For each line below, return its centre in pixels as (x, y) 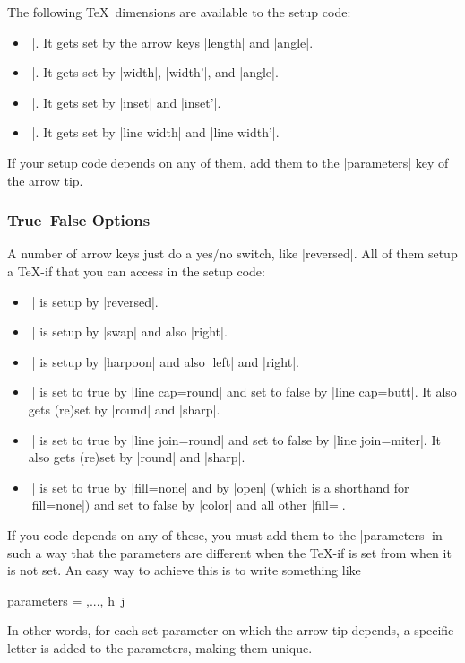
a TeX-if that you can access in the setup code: (136, 270)
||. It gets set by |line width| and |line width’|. (154, 132)
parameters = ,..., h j (66, 600)
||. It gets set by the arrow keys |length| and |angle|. (171, 42)
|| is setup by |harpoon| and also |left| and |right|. (164, 361)
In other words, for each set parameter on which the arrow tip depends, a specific (231, 630)
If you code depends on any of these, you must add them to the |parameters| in (225, 534)
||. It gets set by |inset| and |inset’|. (125, 102)
